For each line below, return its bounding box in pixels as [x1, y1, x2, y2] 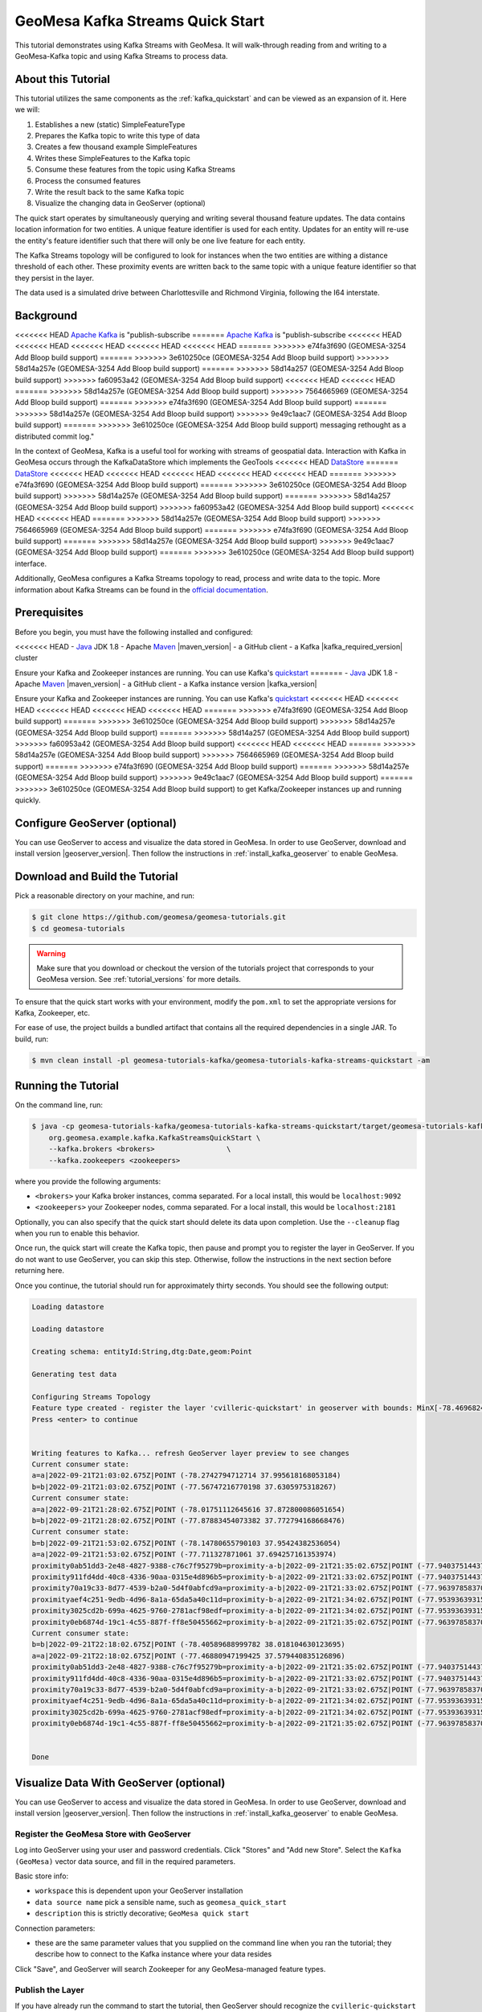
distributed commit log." [14, 431, 95, 441]
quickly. [14, 795, 41, 805]
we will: [14, 105, 40, 114]
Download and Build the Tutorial [14, 870, 178, 884]
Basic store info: [14, 1871, 68, 1881]
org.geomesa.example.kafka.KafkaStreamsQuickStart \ [48, 1133, 261, 1142]
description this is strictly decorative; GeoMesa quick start [35, 1908, 249, 1919]
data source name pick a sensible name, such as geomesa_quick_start [35, 1897, 287, 1907]
